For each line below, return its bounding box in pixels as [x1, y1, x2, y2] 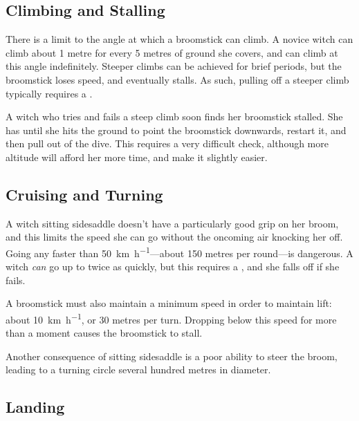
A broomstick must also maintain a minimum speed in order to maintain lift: [6, 296, 332, 310]
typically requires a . [6, 86, 93, 100]
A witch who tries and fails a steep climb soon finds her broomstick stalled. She [6, 109, 343, 124]
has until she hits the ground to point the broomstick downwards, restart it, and [6, 122, 347, 137]
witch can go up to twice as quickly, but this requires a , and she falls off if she [6, 259, 340, 274]
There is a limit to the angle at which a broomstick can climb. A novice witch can [6, 32, 353, 46]
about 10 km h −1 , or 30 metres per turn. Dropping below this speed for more [6, 310, 337, 326]
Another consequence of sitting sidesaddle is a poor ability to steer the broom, [6, 348, 338, 363]
